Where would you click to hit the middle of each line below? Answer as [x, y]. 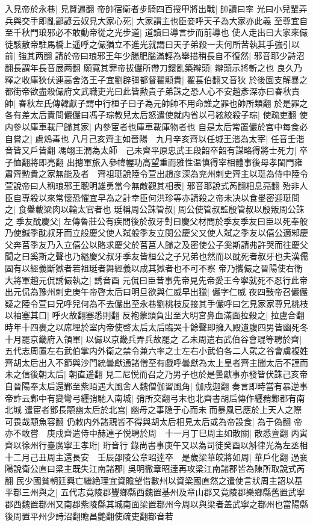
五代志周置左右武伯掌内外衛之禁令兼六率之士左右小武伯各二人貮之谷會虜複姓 [156, 351]
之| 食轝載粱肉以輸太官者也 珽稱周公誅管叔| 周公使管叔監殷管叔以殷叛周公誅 [155, 209]
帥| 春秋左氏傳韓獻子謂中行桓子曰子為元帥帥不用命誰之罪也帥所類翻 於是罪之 [156, 103]
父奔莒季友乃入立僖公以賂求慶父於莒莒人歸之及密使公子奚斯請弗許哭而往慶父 [156, 244]
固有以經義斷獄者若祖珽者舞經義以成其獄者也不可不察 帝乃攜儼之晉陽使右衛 [154, 268]
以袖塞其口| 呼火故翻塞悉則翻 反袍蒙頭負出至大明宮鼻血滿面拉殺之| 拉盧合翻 [155, 315]
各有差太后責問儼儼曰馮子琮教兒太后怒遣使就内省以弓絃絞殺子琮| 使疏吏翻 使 [156, 115]
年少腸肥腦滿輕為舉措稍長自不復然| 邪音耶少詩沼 [209, 56]
